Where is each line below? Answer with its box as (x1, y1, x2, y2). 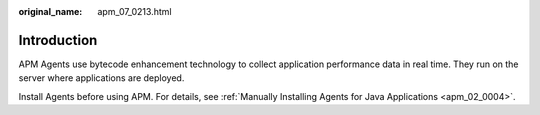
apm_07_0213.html (97, 6, 172, 17)
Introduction (18, 31, 98, 49)
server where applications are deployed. (18, 72, 185, 84)
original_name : (18, 6, 83, 17)
